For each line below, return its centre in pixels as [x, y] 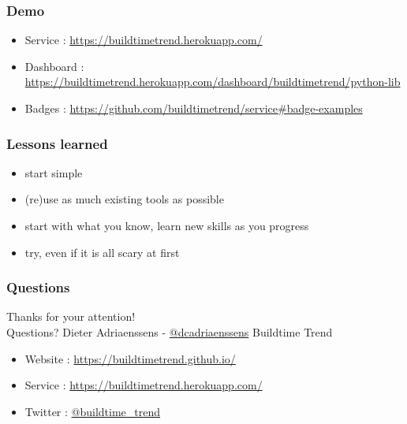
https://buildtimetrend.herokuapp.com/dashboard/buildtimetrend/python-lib [213, 82]
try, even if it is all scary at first [102, 252]
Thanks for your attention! [71, 316]
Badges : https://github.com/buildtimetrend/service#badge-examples [194, 108]
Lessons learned [57, 143]
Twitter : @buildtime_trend [93, 411]
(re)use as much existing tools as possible [124, 199]
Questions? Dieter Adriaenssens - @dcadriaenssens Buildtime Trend [170, 332]
